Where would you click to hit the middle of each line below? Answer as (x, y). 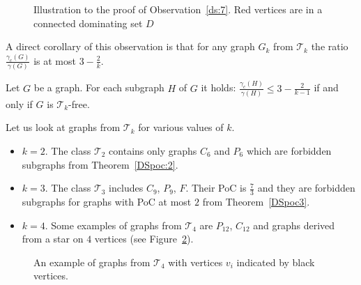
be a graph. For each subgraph (99, 87)
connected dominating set (88, 23)
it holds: (218, 87)
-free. (79, 103)
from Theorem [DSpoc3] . (256, 202)
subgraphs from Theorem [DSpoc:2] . (100, 164)
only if (19, 103)
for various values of (181, 127)
